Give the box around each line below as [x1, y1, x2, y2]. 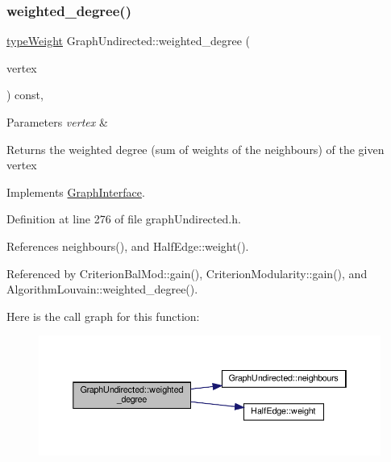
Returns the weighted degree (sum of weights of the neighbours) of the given [6, 140, 385, 157]
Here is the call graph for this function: [6, 307, 200, 324]
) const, [6, 86, 44, 103]
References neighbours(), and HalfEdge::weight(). [6, 237, 249, 254]
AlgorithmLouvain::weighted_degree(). [6, 281, 198, 298]
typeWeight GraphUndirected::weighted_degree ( [6, 32, 251, 49]
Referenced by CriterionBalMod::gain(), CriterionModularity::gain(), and [6, 264, 368, 281]
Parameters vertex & [6, 114, 108, 130]
